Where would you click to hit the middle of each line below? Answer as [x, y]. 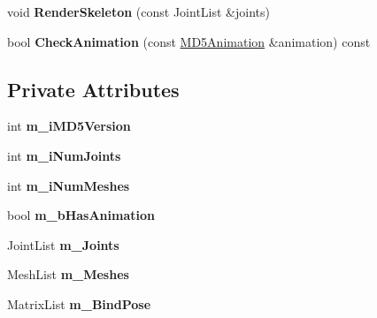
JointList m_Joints [63, 244]
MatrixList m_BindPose [79, 303]
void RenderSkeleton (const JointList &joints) [138, 11]
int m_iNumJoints [64, 155]
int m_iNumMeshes [69, 185]
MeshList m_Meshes [68, 274]
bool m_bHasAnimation [81, 215]
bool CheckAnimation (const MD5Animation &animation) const [189, 41]
